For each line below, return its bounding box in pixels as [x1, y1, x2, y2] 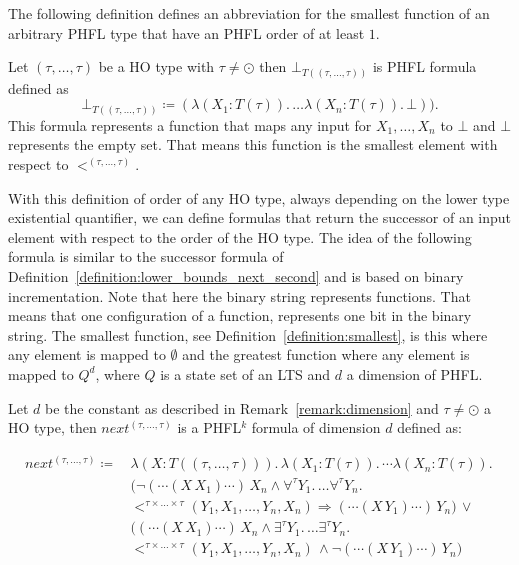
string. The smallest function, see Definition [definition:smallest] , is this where [8, 324, 488, 345]
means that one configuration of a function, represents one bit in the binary [8, 305, 472, 326]
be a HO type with [98, 56, 215, 77]
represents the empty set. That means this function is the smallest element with [8, 134, 498, 155]
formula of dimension [251, 417, 381, 438]
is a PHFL [177, 417, 242, 438]
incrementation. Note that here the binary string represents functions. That [8, 285, 471, 306]
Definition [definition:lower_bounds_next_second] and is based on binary [8, 265, 464, 286]
